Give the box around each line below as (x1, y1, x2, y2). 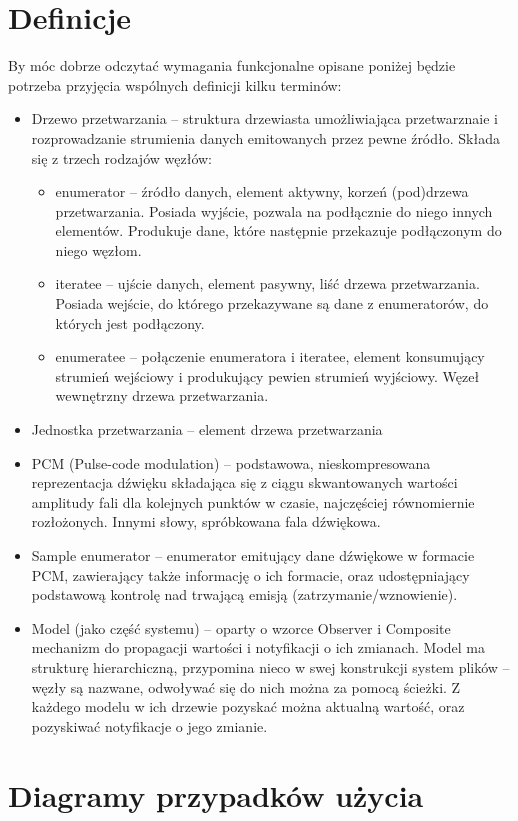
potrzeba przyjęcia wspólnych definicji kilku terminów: (8, 74, 342, 95)
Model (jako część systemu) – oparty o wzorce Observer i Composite (31, 617, 451, 638)
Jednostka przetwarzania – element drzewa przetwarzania (31, 419, 383, 440)
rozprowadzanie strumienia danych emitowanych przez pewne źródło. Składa (31, 127, 500, 148)
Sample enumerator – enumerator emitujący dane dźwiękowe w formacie (31, 545, 475, 565)
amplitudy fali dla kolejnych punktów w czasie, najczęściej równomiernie (31, 491, 475, 512)
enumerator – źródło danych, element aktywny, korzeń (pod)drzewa (55, 181, 469, 202)
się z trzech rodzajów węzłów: (31, 147, 212, 168)
